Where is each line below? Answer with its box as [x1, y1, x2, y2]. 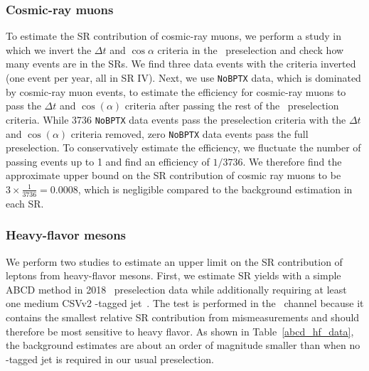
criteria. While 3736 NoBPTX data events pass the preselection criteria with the [6, 112, 346, 127]
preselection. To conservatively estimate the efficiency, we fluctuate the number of [6, 140, 361, 155]
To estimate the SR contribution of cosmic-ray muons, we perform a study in [6, 28, 341, 43]
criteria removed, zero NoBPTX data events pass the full [70, 126, 309, 141]
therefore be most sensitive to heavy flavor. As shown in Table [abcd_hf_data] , [6, 323, 354, 338]
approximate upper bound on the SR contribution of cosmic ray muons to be [6, 168, 341, 183]
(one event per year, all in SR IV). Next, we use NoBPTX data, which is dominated [6, 70, 361, 85]
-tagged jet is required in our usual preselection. [6, 351, 214, 366]
